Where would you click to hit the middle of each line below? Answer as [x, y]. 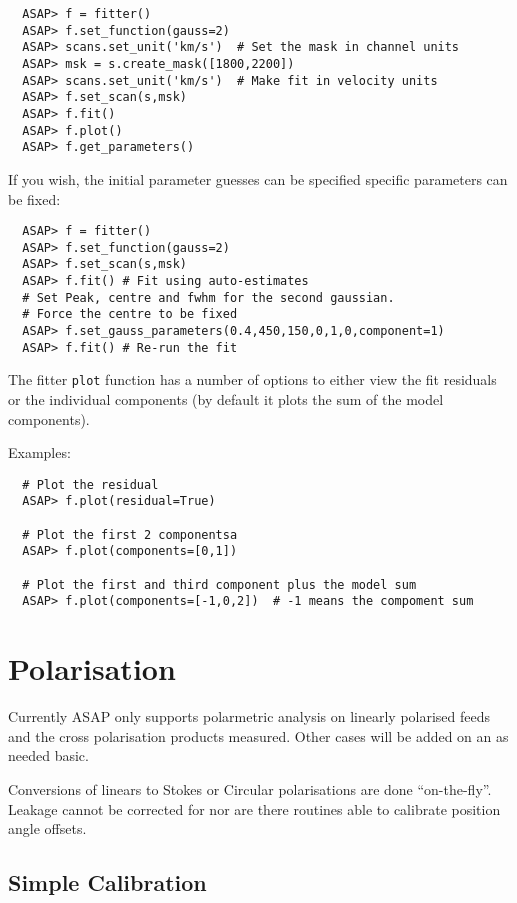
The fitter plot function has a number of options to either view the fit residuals [252, 379]
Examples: [39, 452]
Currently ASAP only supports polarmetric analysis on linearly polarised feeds [249, 716]
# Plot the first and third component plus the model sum [219, 584]
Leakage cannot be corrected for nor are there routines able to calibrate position [254, 808]
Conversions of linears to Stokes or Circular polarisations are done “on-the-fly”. [250, 788]
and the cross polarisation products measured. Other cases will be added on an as [258, 735]
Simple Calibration [107, 882]
